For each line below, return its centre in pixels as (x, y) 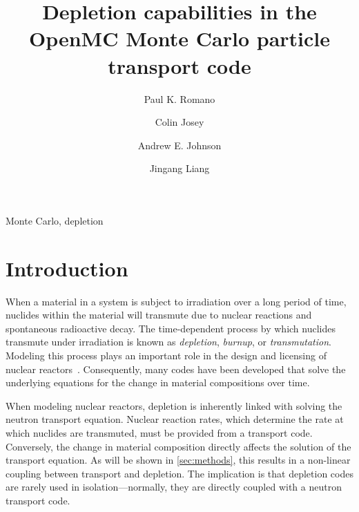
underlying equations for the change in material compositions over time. (158, 382)
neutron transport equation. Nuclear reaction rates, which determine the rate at (175, 419)
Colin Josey (179, 122)
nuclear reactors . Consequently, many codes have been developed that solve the (176, 369)
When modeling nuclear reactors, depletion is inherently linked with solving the (174, 405)
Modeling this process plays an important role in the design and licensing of (166, 355)
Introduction (67, 268)
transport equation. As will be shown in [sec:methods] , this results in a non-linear (178, 460)
